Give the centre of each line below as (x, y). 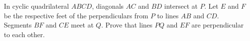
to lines (168, 15)
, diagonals (108, 6)
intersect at (181, 6)
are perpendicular (218, 25)
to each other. (24, 34)
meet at (82, 25)
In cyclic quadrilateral (37, 6)
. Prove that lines (127, 25)
